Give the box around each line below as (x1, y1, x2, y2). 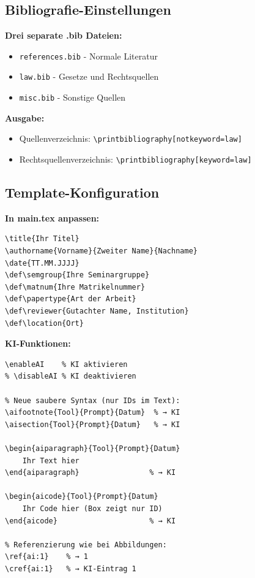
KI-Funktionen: (5, 337, 71, 350)
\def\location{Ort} (5, 318, 84, 328)
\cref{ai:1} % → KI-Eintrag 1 (5, 564, 136, 573)
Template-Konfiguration (5, 183, 160, 202)
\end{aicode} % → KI (5, 516, 176, 525)
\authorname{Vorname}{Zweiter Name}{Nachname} (5, 247, 198, 256)
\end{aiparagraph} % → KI (5, 468, 176, 477)
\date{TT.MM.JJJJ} (5, 258, 79, 268)
